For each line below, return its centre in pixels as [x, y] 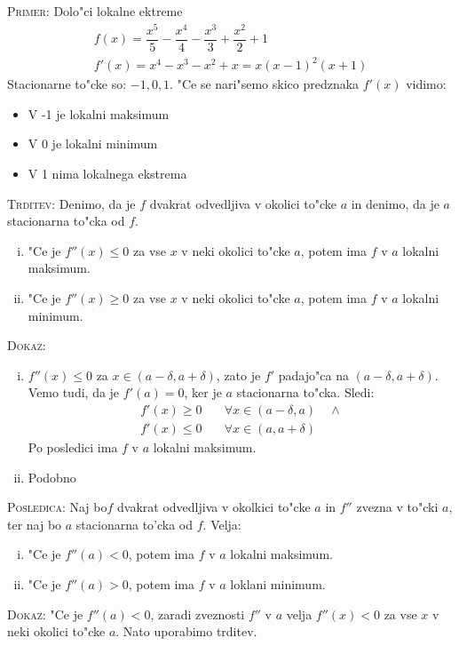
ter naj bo [35, 524]
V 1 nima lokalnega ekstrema [107, 174]
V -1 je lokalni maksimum [99, 113]
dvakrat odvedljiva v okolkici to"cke [214, 507]
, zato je [238, 375]
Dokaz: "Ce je [45, 614]
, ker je [203, 392]
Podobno [52, 477]
